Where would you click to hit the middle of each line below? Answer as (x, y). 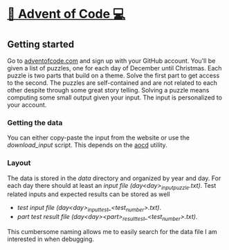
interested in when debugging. (51, 239)
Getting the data (35, 122)
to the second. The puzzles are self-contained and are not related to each (112, 83)
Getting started (41, 44)
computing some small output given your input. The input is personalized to (115, 97)
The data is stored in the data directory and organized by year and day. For (114, 178)
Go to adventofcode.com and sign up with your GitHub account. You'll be (111, 61)
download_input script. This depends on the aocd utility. (87, 145)
